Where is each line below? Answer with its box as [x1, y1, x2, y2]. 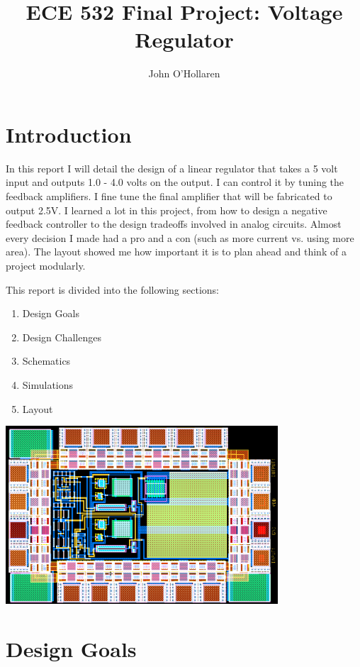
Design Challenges [22, 329, 101, 344]
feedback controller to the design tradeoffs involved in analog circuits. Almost [6, 216, 342, 231]
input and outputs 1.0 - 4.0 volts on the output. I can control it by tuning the [6, 175, 344, 189]
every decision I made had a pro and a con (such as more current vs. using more [6, 230, 354, 245]
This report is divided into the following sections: [6, 282, 220, 297]
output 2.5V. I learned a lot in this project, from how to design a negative [6, 202, 327, 217]
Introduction [6, 119, 132, 148]
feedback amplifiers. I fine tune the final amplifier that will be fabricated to [6, 189, 332, 204]
